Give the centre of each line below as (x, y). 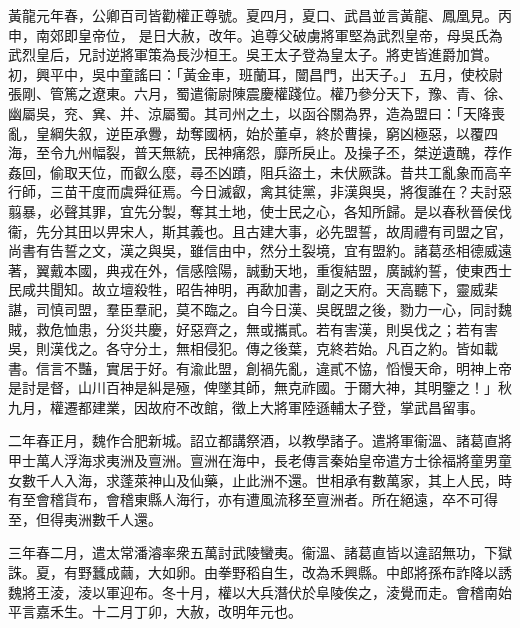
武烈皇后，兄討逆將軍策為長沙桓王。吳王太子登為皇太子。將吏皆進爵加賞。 (253, 54)
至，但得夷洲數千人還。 (85, 518)
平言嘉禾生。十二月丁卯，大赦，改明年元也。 (155, 611)
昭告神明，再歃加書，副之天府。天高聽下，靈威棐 (336, 289)
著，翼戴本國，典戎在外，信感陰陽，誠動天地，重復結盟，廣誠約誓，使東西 (253, 269)
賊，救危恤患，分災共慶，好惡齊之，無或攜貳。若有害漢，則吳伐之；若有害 (253, 328)
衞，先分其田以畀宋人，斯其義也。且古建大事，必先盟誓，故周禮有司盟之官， (260, 230)
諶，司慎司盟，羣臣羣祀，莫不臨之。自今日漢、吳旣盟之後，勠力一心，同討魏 (260, 308)
